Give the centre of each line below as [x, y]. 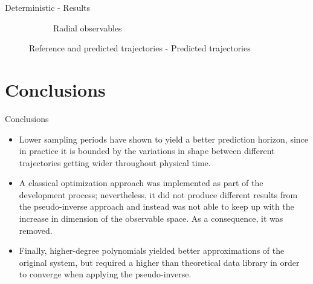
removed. [36, 230]
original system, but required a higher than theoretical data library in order [159, 262]
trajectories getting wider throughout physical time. [115, 162]
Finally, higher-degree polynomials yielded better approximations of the [152, 250]
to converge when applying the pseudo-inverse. [105, 274]
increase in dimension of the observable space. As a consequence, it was [151, 218]
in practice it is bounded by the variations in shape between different [147, 151]
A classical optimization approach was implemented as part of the [141, 183]
